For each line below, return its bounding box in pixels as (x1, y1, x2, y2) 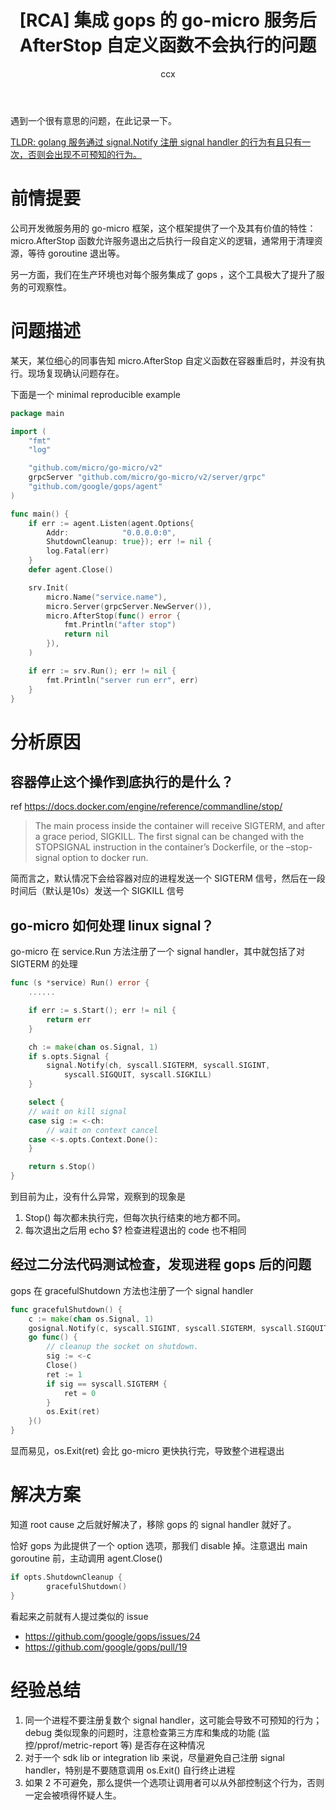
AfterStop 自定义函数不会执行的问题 (19, 34, 317, 57)
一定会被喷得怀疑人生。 (24, 1789, 122, 1801)
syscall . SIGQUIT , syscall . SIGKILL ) (63, 1070, 213, 1080)
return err (46, 1014, 92, 1025)
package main (10, 408, 65, 418)
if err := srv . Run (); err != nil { (28, 666, 177, 676)
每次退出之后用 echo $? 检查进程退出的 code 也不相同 (24, 1224, 247, 1236)
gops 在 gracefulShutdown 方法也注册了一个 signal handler (10, 1284, 254, 1296)
